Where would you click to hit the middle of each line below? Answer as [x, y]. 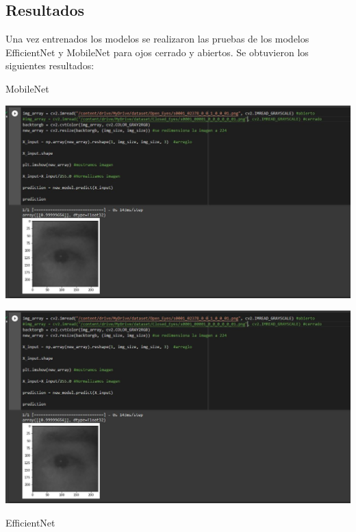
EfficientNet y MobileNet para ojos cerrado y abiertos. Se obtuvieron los [157, 52]
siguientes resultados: [50, 65]
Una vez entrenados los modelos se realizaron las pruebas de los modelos [157, 39]
